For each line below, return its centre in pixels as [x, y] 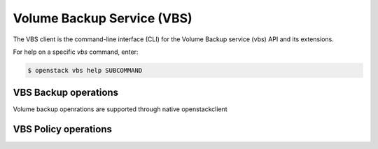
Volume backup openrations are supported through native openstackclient [120, 109]
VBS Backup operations [66, 93]
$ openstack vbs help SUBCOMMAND [85, 70]
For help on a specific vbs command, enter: [76, 52]
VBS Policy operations [62, 129]
